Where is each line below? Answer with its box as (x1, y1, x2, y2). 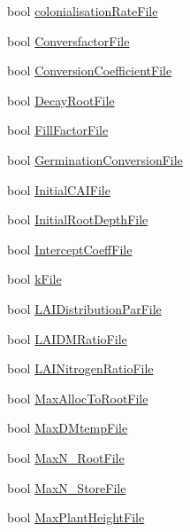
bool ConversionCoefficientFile (7, 61, 172, 80)
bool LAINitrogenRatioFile (7, 359, 154, 378)
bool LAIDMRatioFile (7, 329, 127, 348)
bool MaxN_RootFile (7, 448, 125, 466)
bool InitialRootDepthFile (7, 210, 148, 229)
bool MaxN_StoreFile (7, 478, 126, 497)
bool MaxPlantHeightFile (7, 508, 145, 527)
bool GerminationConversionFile (7, 150, 183, 168)
